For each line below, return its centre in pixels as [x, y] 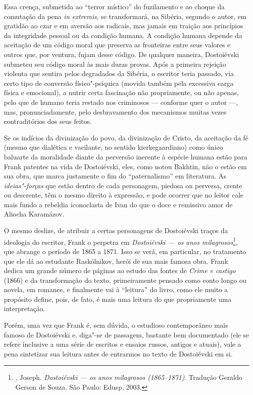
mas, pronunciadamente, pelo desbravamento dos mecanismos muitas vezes [115, 111]
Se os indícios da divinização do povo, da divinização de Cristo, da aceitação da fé [126, 137]
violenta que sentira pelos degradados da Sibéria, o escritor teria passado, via [119, 73]
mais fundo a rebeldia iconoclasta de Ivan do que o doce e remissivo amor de [118, 204]
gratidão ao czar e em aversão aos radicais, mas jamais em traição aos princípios [124, 26]
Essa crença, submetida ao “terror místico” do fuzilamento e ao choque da [114, 6]
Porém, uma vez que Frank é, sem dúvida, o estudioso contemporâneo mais [116, 325]
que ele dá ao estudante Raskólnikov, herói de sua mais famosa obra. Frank [116, 261]
